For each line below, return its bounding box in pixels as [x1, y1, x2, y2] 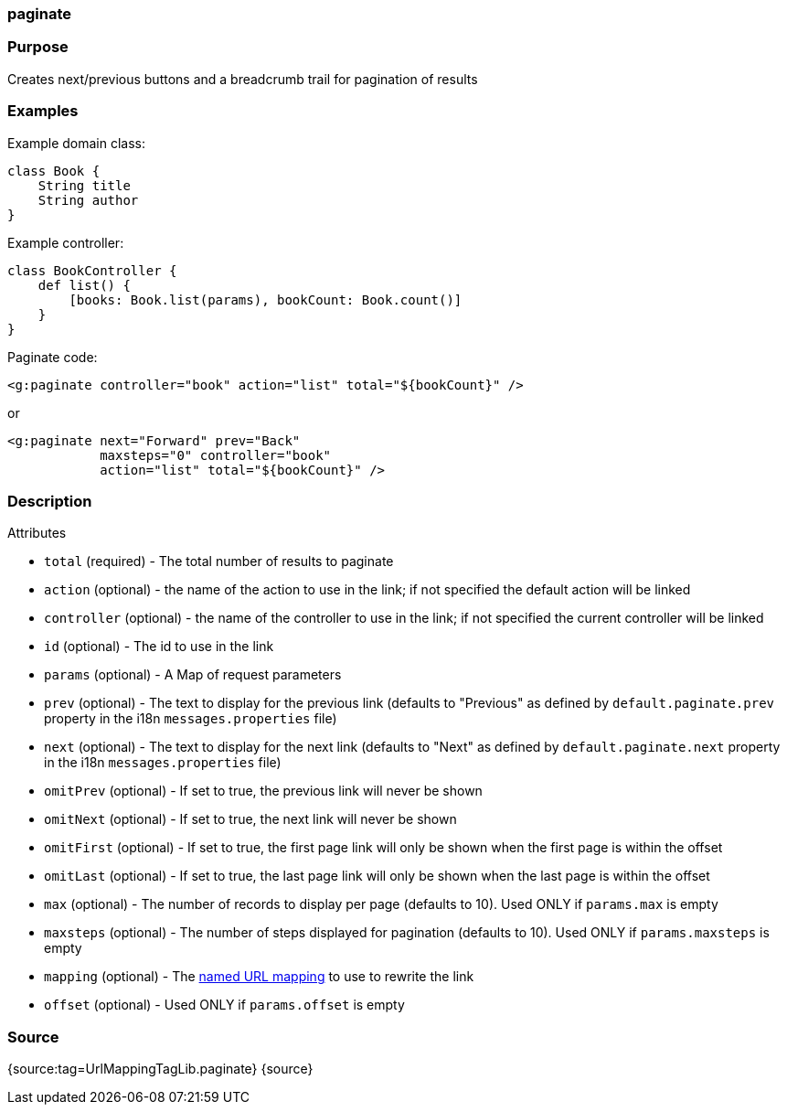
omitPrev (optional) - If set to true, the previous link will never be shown [44, 783, 483, 799]
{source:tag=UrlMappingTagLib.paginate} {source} [7, 1061, 314, 1076]
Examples [7, 102, 79, 121]
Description [7, 491, 92, 510]
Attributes [7, 525, 67, 541]
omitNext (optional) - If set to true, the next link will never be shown [44, 811, 457, 828]
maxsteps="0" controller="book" [100, 447, 332, 463]
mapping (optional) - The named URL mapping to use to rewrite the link [44, 968, 474, 985]
